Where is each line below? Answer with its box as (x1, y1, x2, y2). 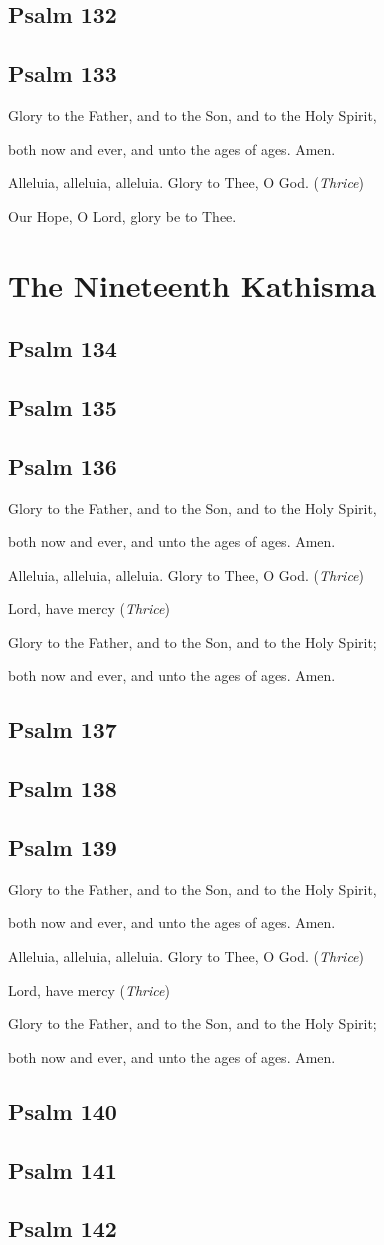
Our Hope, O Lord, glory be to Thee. (8, 205, 237, 226)
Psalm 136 (8, 450, 117, 481)
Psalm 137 (8, 714, 117, 745)
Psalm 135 (8, 391, 117, 422)
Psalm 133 (8, 58, 117, 89)
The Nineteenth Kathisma (8, 264, 377, 305)
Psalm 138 (8, 773, 117, 804)
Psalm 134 (8, 333, 117, 364)
